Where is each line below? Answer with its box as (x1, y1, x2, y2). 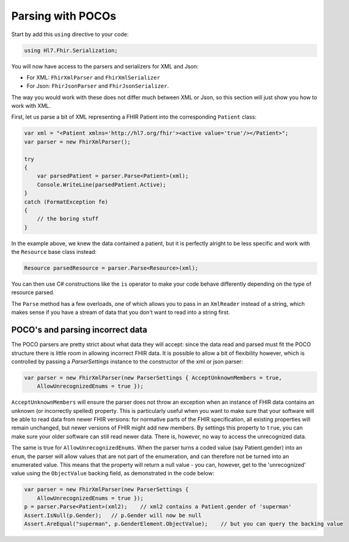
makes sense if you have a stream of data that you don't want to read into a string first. (11, 309, 230, 316)
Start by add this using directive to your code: (11, 31, 129, 38)
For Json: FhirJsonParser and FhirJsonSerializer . (26, 83, 169, 90)
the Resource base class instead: (11, 248, 97, 256)
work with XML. (11, 102, 51, 110)
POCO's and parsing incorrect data (11, 325, 148, 335)
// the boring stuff (37, 215, 99, 223)
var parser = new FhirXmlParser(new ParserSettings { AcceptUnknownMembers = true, (24, 374, 282, 381)
